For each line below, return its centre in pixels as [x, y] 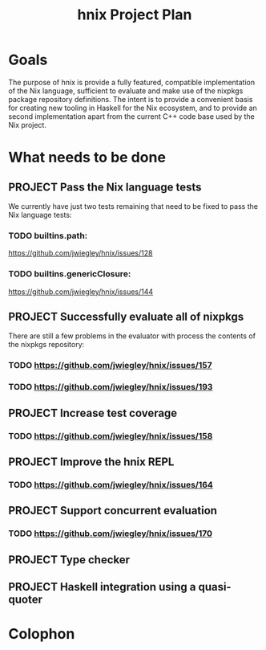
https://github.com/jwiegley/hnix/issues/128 [81, 253]
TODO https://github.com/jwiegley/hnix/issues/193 [111, 387]
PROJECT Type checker [69, 560]
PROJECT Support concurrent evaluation [113, 511]
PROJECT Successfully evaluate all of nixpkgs [126, 316]
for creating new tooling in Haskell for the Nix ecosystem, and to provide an [133, 108]
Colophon [42, 634]
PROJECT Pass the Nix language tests [105, 187]
